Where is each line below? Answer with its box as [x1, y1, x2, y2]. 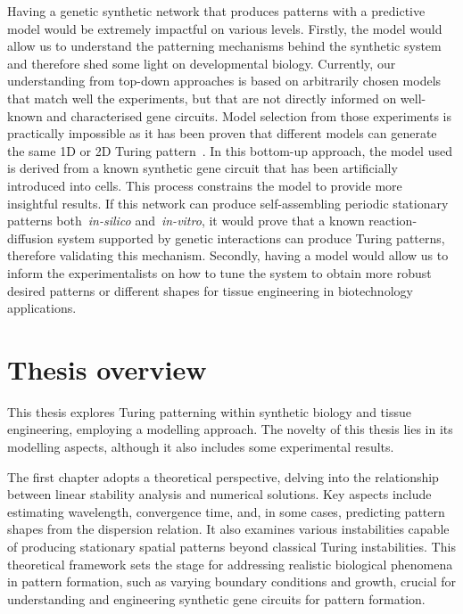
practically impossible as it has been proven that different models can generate [7, 124, 437, 143]
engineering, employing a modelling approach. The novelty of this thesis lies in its [7, 420, 453, 438]
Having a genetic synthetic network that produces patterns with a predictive [7, 2, 426, 20]
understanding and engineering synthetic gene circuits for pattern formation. [7, 589, 426, 608]
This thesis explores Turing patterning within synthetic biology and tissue [7, 402, 411, 421]
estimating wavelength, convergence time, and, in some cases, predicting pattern [7, 502, 445, 520]
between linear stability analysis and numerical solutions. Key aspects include [7, 485, 432, 503]
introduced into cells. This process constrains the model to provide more [7, 176, 402, 194]
